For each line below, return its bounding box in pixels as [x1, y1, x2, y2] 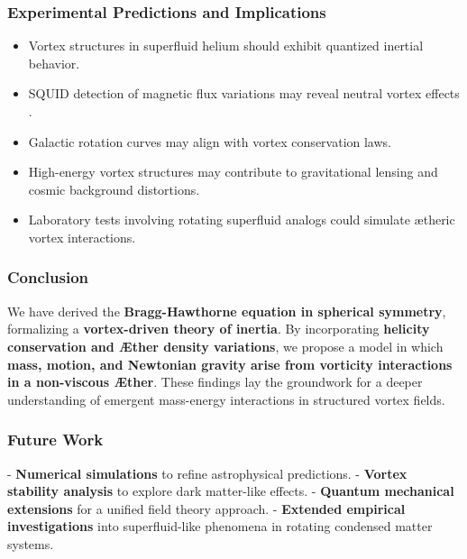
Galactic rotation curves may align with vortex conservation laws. [28, 132, 391, 151]
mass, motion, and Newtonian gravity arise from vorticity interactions [7, 354, 453, 373]
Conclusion [7, 266, 88, 289]
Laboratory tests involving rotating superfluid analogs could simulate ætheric [28, 210, 455, 229]
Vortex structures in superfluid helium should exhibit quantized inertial [28, 36, 424, 55]
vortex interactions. [28, 227, 136, 246]
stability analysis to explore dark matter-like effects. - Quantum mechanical [7, 481, 454, 500]
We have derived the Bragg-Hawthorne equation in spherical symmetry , [7, 301, 446, 320]
